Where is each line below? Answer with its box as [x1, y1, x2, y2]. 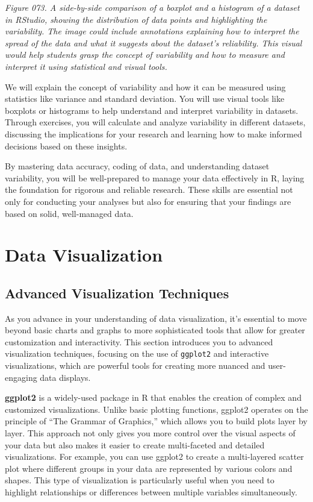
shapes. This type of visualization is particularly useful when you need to [5, 474, 274, 486]
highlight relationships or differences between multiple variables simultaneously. [5, 486, 297, 498]
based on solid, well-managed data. [5, 207, 134, 219]
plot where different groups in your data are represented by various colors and [5, 462, 293, 474]
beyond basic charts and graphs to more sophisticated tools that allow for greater [5, 324, 305, 336]
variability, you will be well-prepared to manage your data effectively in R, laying [5, 171, 305, 184]
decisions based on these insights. [5, 139, 128, 152]
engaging [5, 371, 37, 383]
